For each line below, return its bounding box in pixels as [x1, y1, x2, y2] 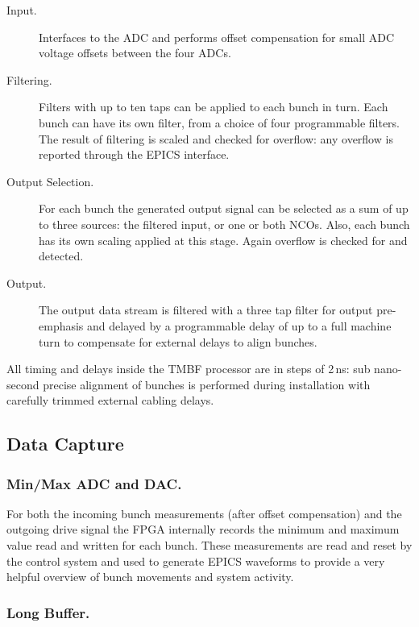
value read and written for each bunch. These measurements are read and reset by [6, 537, 413, 554]
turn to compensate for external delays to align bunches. [39, 333, 317, 350]
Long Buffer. [6, 602, 90, 622]
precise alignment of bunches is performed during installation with [43, 376, 371, 392]
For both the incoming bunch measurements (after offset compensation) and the [6, 505, 402, 521]
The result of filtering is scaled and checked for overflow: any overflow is [39, 130, 393, 147]
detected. [39, 247, 84, 264]
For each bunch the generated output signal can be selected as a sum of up [39, 200, 409, 217]
